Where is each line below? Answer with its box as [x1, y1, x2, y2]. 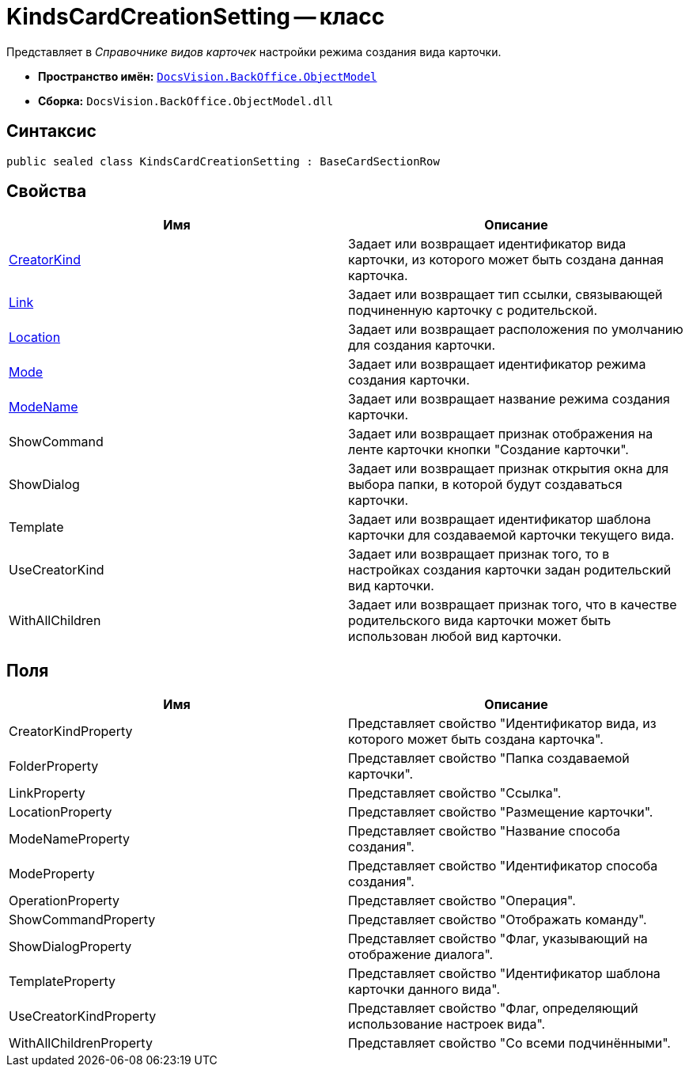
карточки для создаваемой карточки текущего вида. [348, 527, 675, 544]
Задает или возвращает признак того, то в [348, 546, 610, 563]
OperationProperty [9, 893, 120, 909]
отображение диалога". [348, 946, 494, 963]
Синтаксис [6, 121, 97, 142]
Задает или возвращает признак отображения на [348, 426, 653, 442]
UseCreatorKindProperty [9, 1008, 157, 1025]
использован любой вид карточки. [348, 628, 562, 645]
